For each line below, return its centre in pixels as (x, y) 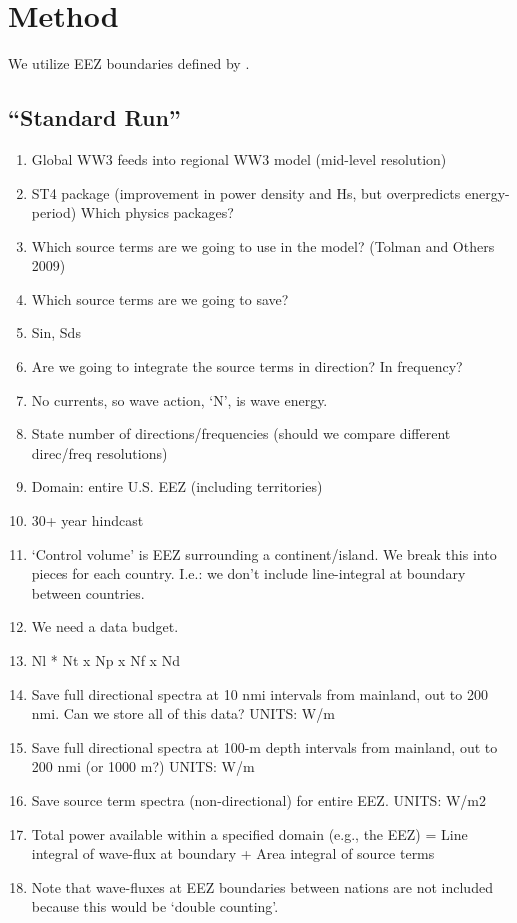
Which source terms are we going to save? (160, 298)
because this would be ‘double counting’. (155, 906)
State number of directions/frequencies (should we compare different (241, 433)
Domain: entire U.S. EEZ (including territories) (177, 486)
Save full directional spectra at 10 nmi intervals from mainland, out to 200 (259, 693)
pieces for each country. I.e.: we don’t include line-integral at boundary (248, 573)
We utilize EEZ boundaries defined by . (129, 63)
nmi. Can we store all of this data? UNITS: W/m (183, 713)
